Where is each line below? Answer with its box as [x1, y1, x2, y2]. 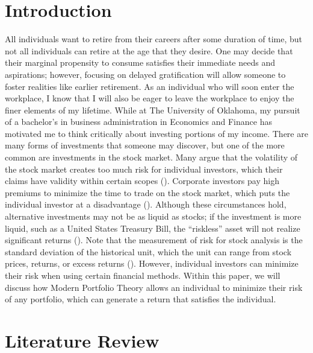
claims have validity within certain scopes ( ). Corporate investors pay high [5, 174, 279, 187]
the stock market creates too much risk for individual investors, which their [5, 162, 283, 175]
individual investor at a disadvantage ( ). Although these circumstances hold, [5, 198, 287, 211]
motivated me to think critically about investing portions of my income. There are [5, 127, 308, 139]
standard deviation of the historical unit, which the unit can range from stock [5, 245, 292, 258]
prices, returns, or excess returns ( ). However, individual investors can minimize [5, 257, 299, 270]
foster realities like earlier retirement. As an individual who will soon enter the [5, 80, 294, 92]
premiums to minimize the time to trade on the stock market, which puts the [5, 186, 290, 199]
